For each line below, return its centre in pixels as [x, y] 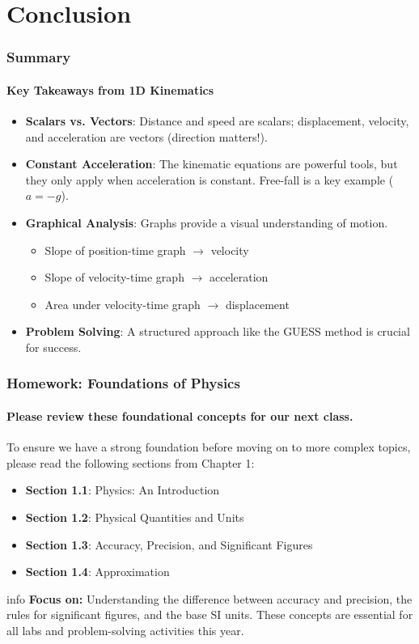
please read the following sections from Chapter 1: [131, 462]
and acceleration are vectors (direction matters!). [146, 136]
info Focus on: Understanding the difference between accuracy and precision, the [209, 598]
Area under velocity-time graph [123, 304]
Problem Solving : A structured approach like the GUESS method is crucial [218, 331]
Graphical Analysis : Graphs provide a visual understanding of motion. [207, 222]
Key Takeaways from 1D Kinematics [110, 89]
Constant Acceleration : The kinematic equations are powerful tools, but [212, 164]
